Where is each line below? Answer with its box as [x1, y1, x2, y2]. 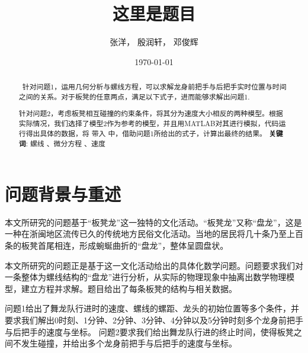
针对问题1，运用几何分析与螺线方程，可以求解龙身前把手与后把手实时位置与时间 [22, 82, 287, 92]
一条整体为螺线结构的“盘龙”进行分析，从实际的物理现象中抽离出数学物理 [5, 271, 287, 283]
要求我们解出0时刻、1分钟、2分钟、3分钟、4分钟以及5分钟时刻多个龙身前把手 [5, 314, 303, 326]
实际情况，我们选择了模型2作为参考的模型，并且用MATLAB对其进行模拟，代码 [18, 118, 279, 128]
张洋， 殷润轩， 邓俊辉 [110, 36, 198, 48]
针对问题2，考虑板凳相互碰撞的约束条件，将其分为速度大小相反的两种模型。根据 [18, 108, 283, 118]
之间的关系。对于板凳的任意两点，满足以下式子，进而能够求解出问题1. [18, 91, 250, 101]
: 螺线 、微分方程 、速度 [25, 139, 105, 149]
